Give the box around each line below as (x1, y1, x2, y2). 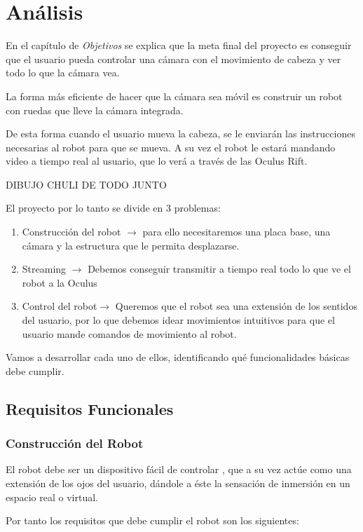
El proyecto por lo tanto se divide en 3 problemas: (6, 200, 221, 215)
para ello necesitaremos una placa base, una (142, 224, 331, 239)
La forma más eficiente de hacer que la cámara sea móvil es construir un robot (6, 88, 343, 103)
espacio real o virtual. (6, 489, 98, 504)
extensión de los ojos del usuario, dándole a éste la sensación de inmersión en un (6, 476, 350, 490)
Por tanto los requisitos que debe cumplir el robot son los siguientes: (6, 513, 299, 528)
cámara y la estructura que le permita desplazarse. (22, 238, 240, 252)
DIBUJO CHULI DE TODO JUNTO (6, 177, 167, 191)
